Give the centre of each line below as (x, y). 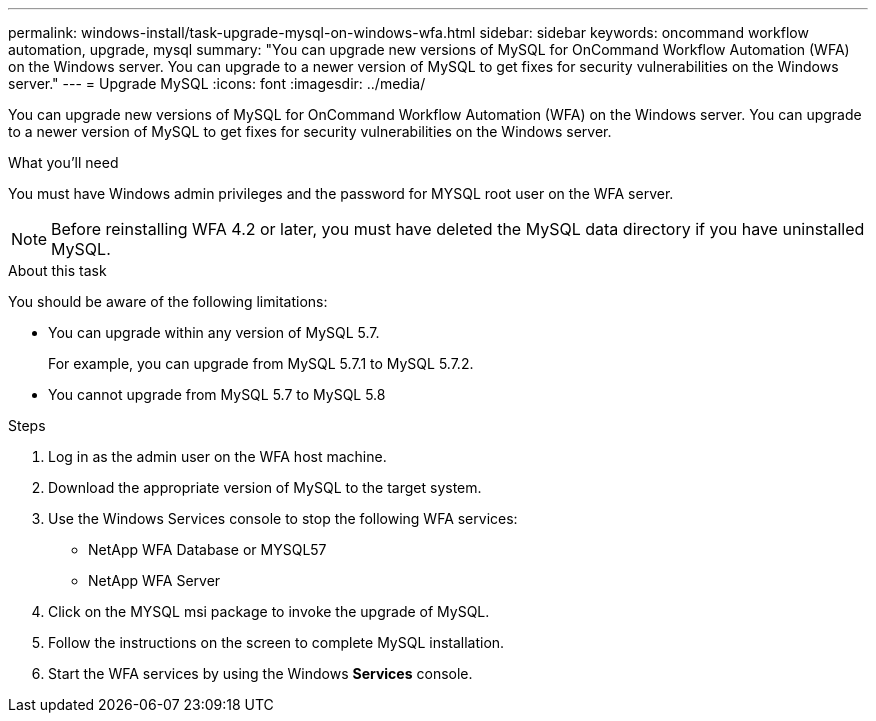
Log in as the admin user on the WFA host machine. (217, 456)
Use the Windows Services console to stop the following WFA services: (283, 518)
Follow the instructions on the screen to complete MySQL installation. (276, 642)
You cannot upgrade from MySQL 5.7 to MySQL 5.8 (217, 394)
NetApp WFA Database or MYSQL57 (207, 549)
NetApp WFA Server (154, 580)
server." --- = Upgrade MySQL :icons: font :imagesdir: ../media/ (217, 83)
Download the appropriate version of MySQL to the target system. (265, 487)
